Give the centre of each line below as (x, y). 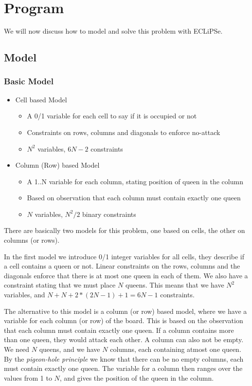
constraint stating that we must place (60, 285)
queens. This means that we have (175, 285)
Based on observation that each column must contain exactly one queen (134, 198)
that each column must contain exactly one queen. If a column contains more (119, 330)
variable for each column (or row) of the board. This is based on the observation (124, 320)
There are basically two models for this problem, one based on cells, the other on (125, 230)
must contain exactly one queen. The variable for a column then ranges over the (123, 368)
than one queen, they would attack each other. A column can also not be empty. (124, 339)
